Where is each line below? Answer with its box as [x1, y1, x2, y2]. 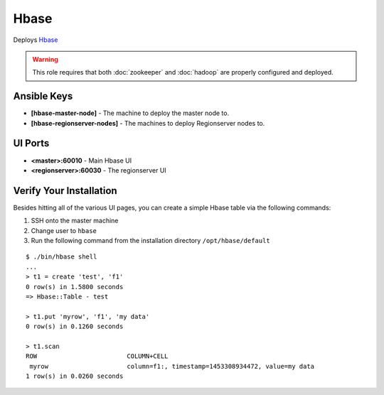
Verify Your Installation [13, 185, 117, 197]
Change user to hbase [31, 226, 97, 234]
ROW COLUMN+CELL [26, 352, 169, 360]
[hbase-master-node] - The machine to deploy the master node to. [31, 109, 230, 117]
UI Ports [13, 137, 50, 149]
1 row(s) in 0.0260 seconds [26, 372, 124, 380]
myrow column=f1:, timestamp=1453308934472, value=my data [29, 362, 315, 370]
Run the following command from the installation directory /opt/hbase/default [31, 237, 270, 244]
